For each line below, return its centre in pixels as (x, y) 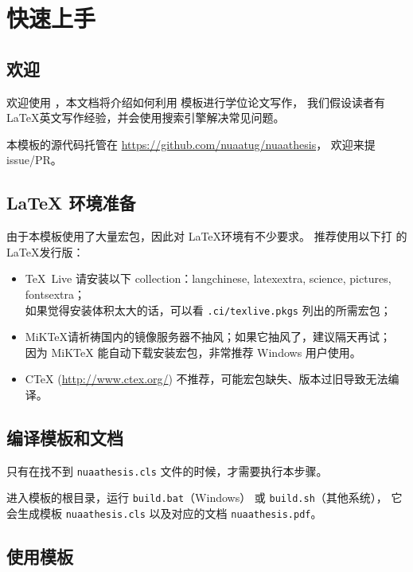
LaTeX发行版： (45, 251)
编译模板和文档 (65, 437)
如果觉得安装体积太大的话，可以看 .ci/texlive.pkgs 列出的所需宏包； (208, 310)
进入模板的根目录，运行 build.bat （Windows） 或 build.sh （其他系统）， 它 (205, 498)
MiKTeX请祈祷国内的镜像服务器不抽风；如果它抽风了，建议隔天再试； (208, 337)
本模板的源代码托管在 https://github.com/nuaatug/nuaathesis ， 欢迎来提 (191, 144)
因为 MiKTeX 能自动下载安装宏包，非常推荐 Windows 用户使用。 (193, 352)
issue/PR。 (34, 160)
